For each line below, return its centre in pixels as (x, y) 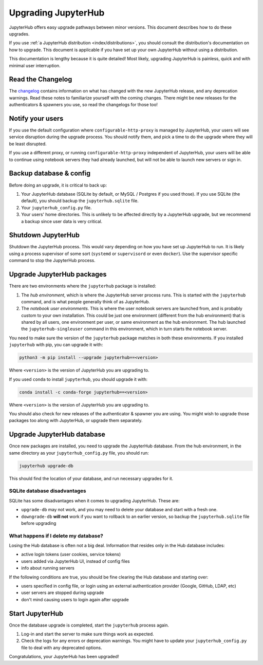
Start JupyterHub (36, 613)
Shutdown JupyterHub (44, 235)
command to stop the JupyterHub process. (52, 260)
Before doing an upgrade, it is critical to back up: (58, 185)
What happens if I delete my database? (56, 536)
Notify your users (36, 119)
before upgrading (39, 523)
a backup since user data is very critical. (62, 221)
